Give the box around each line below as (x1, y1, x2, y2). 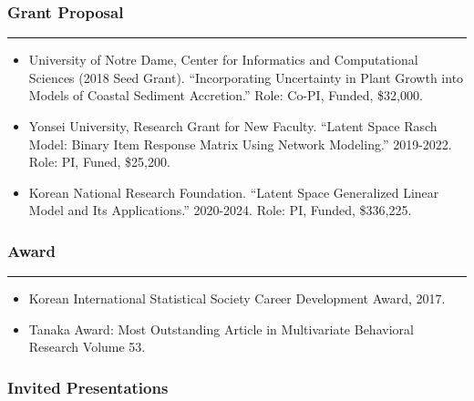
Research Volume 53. (28, 337, 146, 356)
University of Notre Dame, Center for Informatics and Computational (28, 50, 418, 69)
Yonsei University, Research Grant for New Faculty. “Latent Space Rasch (28, 117, 438, 135)
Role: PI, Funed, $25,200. (28, 152, 170, 171)
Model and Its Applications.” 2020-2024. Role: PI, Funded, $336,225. (28, 200, 412, 220)
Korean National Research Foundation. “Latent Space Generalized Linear (28, 182, 439, 201)
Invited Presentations (7, 375, 169, 398)
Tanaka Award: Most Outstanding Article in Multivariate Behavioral (28, 319, 414, 338)
